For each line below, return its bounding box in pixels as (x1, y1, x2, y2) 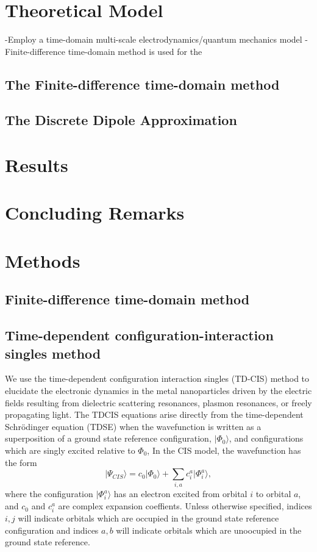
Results (5, 152, 68, 177)
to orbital (255, 487, 291, 500)
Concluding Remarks (5, 200, 185, 225)
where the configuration (5, 487, 93, 500)
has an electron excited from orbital (113, 487, 248, 500)
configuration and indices (5, 523, 99, 536)
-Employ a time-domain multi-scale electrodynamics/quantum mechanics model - (5, 33, 308, 46)
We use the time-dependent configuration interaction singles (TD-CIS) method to (5, 372, 310, 385)
